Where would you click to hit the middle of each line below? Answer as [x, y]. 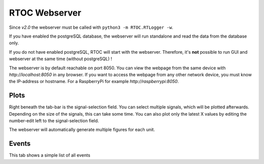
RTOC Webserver [45, 13]
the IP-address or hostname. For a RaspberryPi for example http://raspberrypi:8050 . [94, 82]
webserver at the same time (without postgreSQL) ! [61, 59]
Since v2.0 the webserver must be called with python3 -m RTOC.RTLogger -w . [91, 27]
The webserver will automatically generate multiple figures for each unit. [82, 130]
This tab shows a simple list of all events [50, 155]
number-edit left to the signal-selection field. [54, 121]
